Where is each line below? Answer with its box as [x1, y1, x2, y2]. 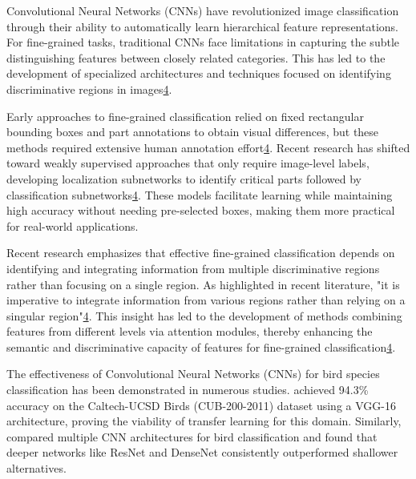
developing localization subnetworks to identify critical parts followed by [6, 170, 361, 187]
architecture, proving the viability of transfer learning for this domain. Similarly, [6, 413, 402, 429]
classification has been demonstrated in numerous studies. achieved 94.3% [6, 381, 369, 398]
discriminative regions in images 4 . [6, 80, 172, 97]
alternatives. [6, 460, 67, 477]
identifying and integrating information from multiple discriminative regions [6, 260, 380, 276]
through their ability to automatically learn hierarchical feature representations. [6, 18, 398, 34]
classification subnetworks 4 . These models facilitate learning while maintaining [6, 186, 393, 203]
